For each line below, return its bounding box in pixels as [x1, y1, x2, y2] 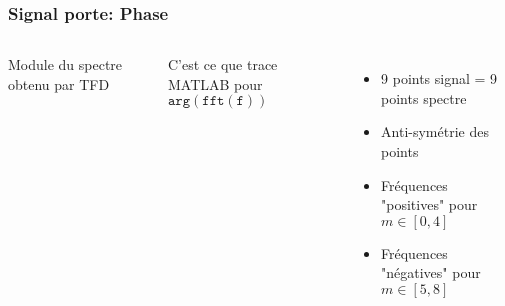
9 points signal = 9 [381, 68, 498, 89]
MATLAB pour [167, 73, 263, 94]
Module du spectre [8, 54, 123, 75]
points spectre [381, 87, 467, 108]
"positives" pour [381, 194, 478, 215]
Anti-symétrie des [381, 121, 489, 142]
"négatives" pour [381, 262, 481, 283]
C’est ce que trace [167, 54, 278, 75]
